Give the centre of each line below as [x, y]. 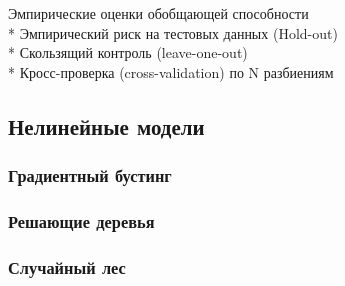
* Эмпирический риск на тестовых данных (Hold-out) [173, 32]
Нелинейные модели [106, 125]
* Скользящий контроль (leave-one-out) [128, 52]
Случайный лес [67, 266]
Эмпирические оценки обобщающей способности [158, 13]
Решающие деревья [81, 220]
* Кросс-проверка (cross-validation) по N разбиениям [171, 71]
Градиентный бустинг [90, 175]
